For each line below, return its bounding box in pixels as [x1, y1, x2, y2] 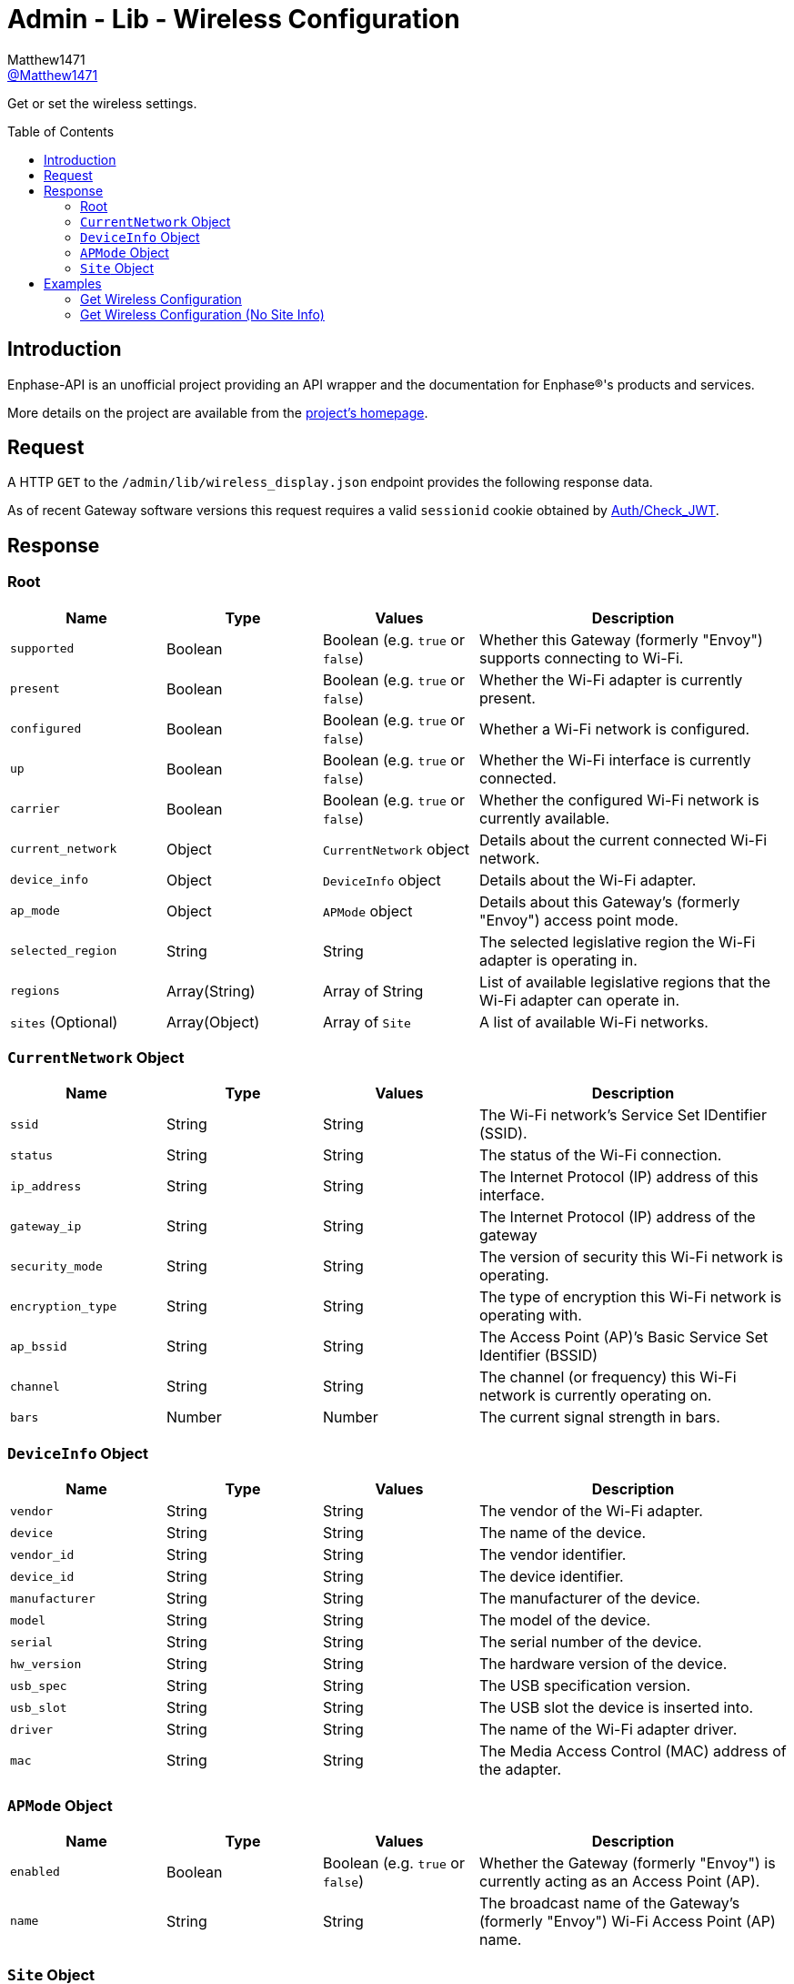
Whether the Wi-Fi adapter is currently [479, 670, 743, 689]
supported [10, 642, 75, 656]
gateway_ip [10, 1219, 82, 1233]
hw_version [10, 1656, 82, 1671]
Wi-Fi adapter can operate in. [479, 990, 680, 1009]
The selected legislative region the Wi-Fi [479, 932, 756, 951]
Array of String [323, 981, 424, 1000]
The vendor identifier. [479, 1545, 627, 1564]
